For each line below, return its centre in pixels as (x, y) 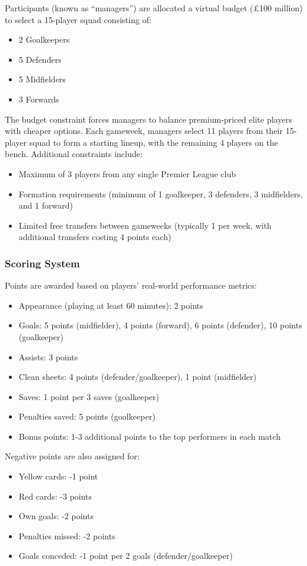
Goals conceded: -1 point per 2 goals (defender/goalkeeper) (126, 556)
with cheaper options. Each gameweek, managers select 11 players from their (144, 131)
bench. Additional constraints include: (74, 154)
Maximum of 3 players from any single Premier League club (127, 173)
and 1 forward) (46, 205)
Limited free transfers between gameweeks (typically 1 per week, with (145, 225)
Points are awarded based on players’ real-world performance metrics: (131, 285)
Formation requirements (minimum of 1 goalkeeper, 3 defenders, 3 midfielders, (161, 194)
